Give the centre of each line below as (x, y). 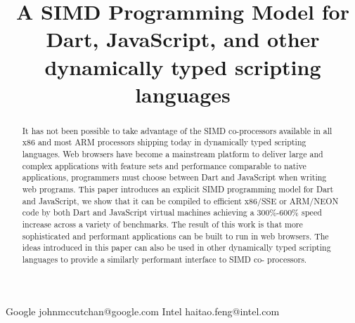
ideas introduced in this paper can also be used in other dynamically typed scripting (176, 248)
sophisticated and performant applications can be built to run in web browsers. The (175, 236)
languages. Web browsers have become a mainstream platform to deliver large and (173, 154)
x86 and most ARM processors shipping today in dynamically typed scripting (164, 142)
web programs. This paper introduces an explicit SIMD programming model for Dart (178, 189)
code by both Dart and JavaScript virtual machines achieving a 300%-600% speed (172, 212)
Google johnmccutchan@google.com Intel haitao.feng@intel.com (143, 311)
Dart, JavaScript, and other (183, 39)
